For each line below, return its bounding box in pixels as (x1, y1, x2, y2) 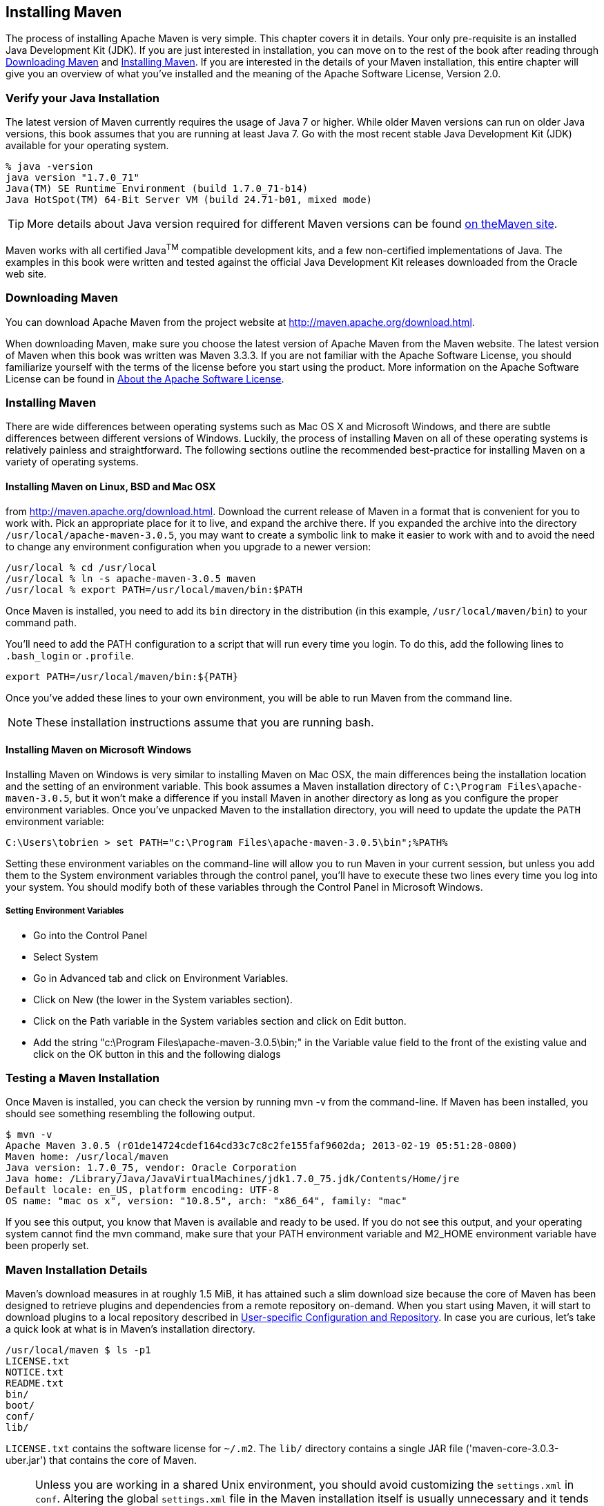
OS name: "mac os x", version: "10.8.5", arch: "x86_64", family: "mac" (6, 1195, 407, 1207)
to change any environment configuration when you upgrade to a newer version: (6, 540, 371, 552)
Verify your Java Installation (6, 90, 159, 105)
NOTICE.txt (6, 1367, 64, 1378)
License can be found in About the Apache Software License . (6, 372, 284, 385)
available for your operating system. (6, 139, 169, 152)
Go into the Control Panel (33, 929, 148, 941)
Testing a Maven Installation (6, 1070, 160, 1085)
